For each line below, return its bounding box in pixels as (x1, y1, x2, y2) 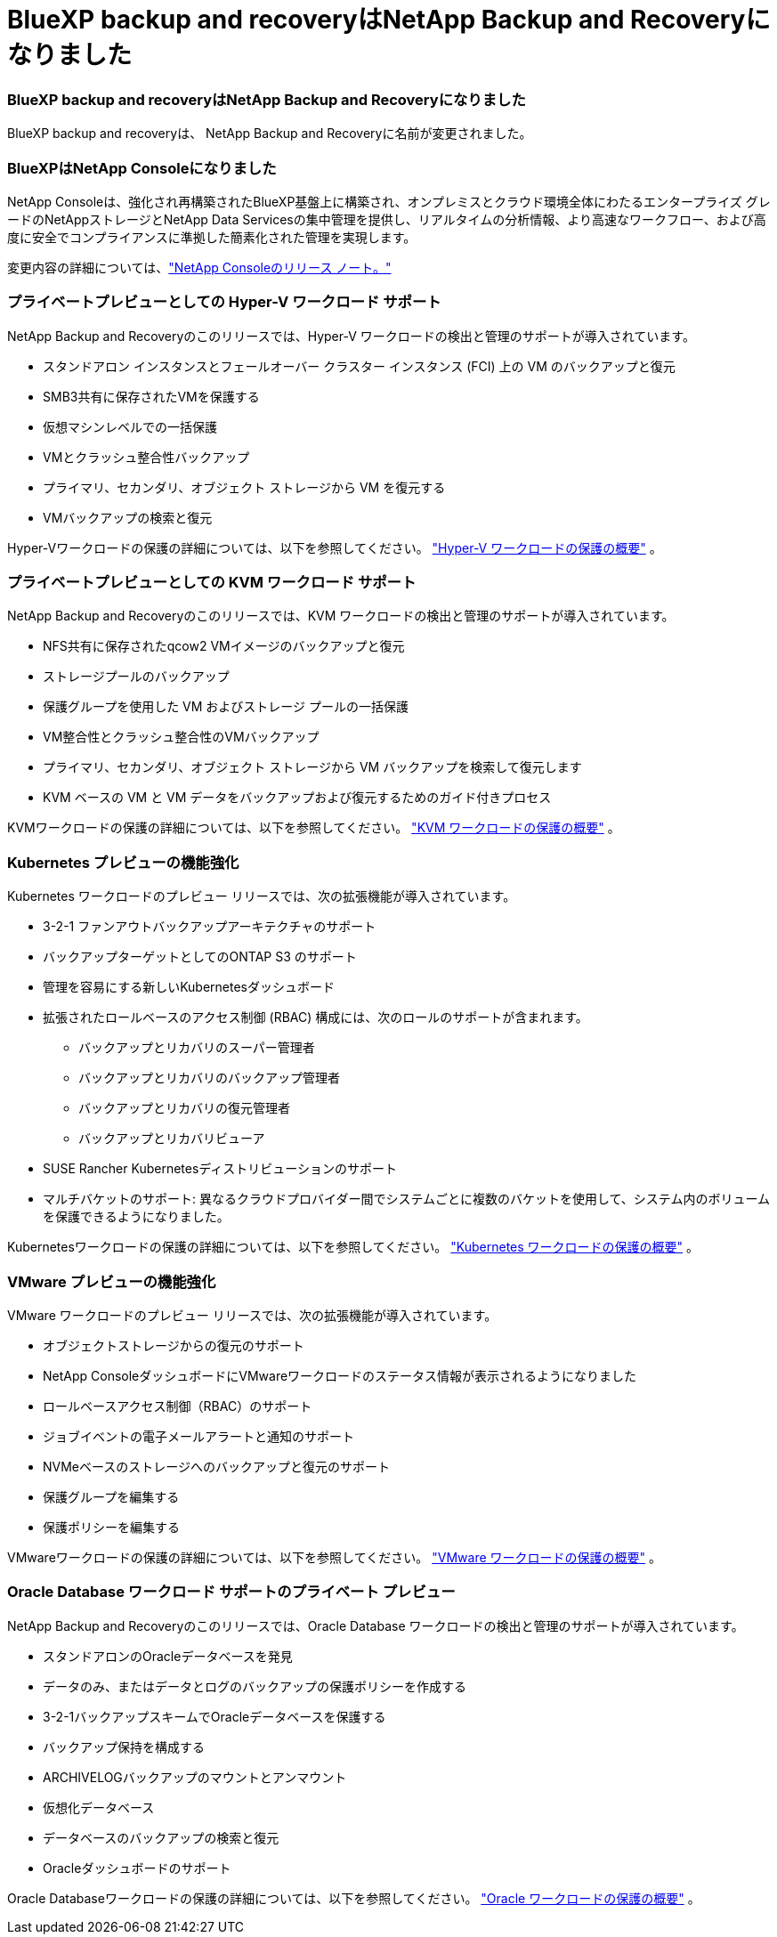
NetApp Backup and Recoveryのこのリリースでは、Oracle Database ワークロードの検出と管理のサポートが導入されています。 (7, 1617, 744, 1633)
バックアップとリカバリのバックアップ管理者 (78, 1070, 340, 1086)
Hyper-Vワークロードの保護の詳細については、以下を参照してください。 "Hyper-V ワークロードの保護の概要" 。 (7, 539, 662, 555)
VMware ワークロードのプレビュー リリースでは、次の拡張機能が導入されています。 (7, 1307, 498, 1323)
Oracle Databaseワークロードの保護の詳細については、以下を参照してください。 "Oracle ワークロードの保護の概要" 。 (7, 1890, 700, 1906)
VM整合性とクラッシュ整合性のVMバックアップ (43, 729, 320, 745)
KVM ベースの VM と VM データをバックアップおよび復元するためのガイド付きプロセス (43, 790, 552, 806)
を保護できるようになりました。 (43, 1209, 230, 1225)
